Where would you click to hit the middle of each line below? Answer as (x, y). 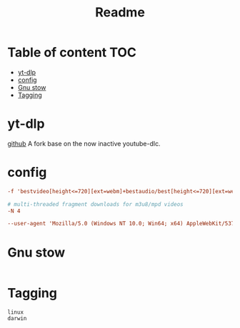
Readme (120, 12)
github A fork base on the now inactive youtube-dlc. (84, 143)
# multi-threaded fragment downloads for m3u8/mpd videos (95, 204)
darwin (17, 319)
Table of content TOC (72, 52)
